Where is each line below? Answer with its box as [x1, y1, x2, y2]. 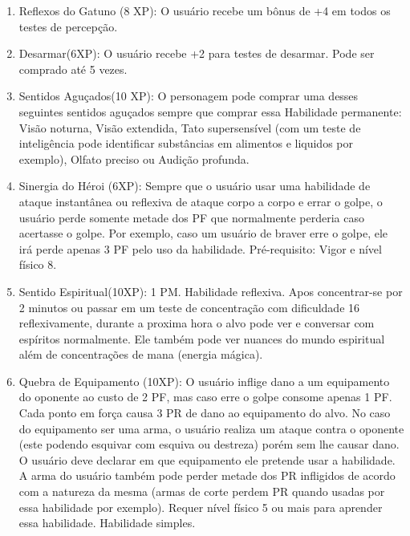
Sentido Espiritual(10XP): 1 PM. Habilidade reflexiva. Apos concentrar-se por [18, 282, 403, 299]
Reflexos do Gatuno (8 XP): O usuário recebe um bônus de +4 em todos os [18, 2, 391, 18]
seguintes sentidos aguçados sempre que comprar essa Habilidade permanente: [18, 103, 402, 120]
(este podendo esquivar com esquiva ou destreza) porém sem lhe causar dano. [18, 436, 400, 453]
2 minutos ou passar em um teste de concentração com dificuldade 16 [18, 298, 360, 315]
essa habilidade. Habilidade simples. [18, 514, 196, 531]
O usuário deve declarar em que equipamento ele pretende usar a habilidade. [18, 451, 396, 468]
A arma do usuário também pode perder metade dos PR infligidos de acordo [18, 467, 396, 484]
